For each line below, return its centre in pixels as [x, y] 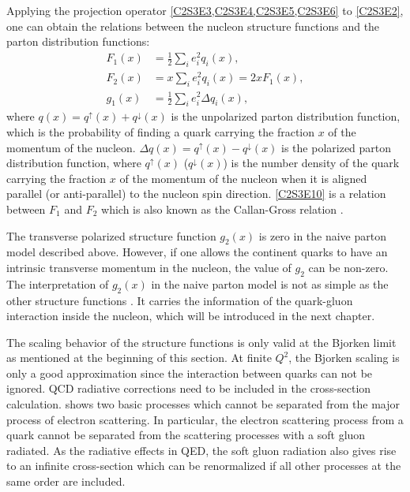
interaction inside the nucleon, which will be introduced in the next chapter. [191, 316]
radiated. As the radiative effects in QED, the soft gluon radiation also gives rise [201, 450]
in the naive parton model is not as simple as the [270, 283]
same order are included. [66, 481]
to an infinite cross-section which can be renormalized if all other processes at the [204, 466]
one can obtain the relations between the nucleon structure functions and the [193, 26]
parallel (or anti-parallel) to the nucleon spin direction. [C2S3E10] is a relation [196, 194]
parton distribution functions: [78, 41]
